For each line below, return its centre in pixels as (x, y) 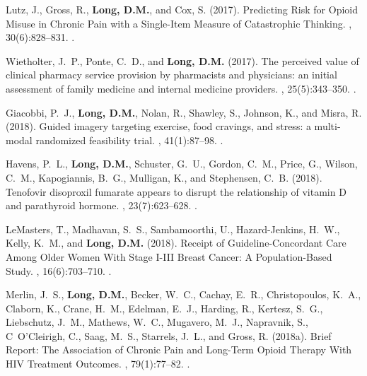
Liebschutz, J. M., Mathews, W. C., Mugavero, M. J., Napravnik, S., (157, 322)
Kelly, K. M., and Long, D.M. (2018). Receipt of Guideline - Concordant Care (176, 243)
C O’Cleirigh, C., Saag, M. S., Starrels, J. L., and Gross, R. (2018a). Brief (169, 335)
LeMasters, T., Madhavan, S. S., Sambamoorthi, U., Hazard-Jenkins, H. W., (173, 229)
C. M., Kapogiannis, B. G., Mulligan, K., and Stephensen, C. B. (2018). (164, 177)
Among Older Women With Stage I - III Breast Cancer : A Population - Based (169, 256)
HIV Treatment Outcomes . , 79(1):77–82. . (98, 364)
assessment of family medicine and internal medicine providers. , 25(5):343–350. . (181, 88)
